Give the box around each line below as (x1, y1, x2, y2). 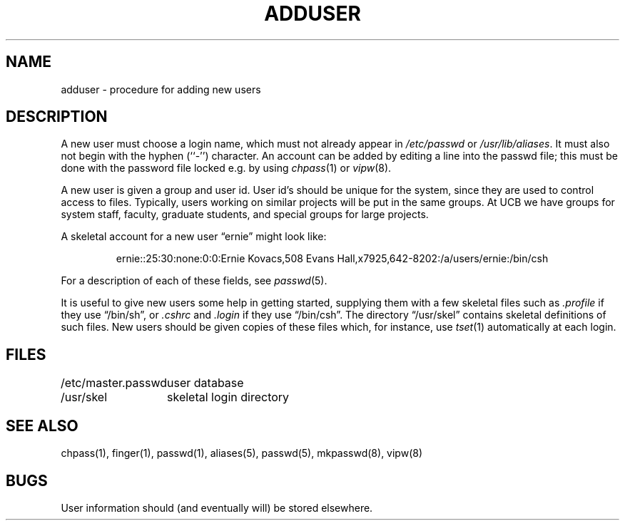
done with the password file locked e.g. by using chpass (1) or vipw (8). (61, 162, 392, 175)
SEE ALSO (6, 416, 78, 435)
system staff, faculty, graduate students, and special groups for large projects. (61, 208, 429, 221)
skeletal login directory (167, 390, 290, 405)
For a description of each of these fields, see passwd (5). (61, 274, 327, 287)
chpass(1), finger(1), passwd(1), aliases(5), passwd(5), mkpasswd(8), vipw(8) (61, 447, 423, 460)
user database (167, 376, 244, 391)
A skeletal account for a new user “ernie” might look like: (61, 230, 327, 243)
